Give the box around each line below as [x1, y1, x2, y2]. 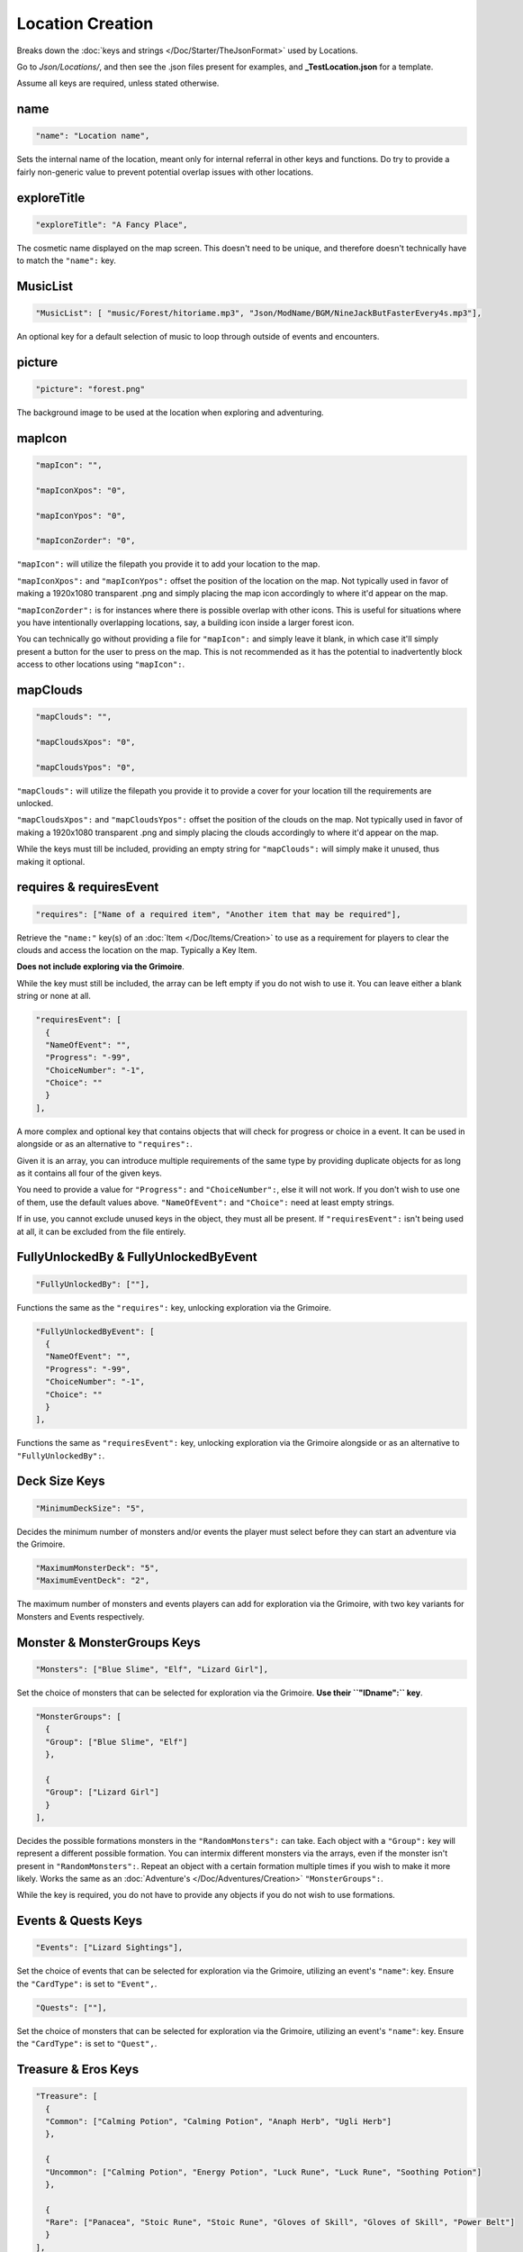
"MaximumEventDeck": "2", [35, 1575, 150, 1585]
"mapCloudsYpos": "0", [35, 762, 136, 772]
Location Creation [16, 14, 154, 33]
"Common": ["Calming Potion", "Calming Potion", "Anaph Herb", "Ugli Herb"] [45, 2116, 392, 2126]
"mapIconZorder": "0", [35, 536, 136, 546]
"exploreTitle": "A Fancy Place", [35, 219, 188, 230]
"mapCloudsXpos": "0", [35, 737, 136, 747]
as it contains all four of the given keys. [16, 1167, 162, 1179]
